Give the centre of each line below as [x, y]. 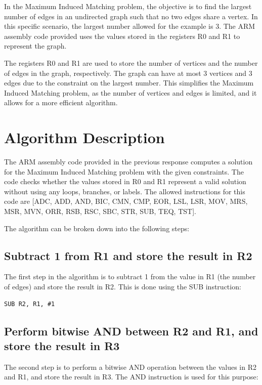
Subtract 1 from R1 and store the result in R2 [128, 255]
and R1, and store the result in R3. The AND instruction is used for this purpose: [131, 377]
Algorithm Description [84, 137]
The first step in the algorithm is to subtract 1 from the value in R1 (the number [130, 276]
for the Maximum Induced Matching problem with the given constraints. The [124, 171]
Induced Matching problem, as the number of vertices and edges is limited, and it [130, 92]
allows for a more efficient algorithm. [61, 102]
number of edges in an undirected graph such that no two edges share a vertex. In [131, 16]
